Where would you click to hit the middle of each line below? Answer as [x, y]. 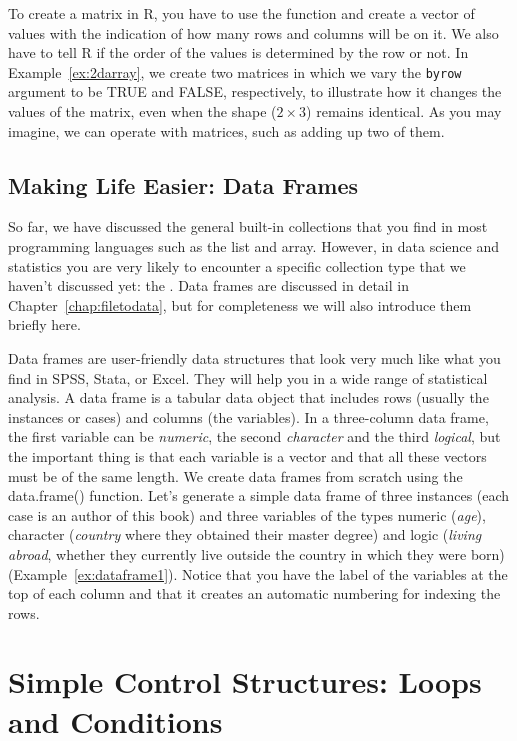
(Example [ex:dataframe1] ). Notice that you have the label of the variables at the [258, 573]
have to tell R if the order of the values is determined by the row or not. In [238, 52]
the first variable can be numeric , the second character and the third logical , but [254, 436]
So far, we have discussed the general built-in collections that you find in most [248, 226]
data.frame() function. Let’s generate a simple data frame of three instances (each [259, 495]
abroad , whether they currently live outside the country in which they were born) [256, 553]
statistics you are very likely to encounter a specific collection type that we [237, 265]
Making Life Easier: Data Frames [183, 184]
